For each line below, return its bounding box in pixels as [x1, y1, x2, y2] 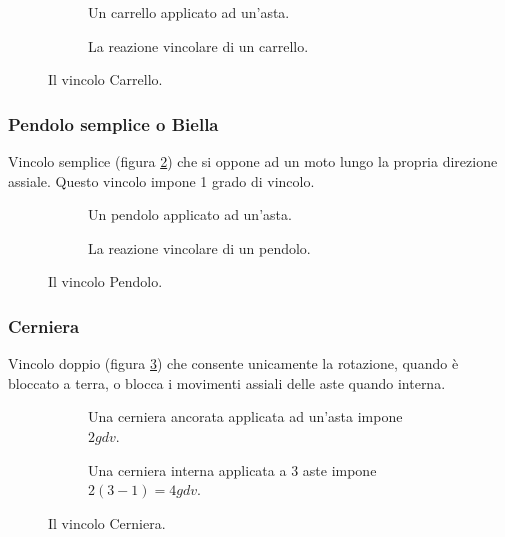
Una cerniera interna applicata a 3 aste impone [88, 459, 377, 480]
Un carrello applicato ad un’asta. [88, 2, 290, 22]
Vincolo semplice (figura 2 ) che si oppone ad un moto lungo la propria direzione [8, 151, 498, 171]
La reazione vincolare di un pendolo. [88, 237, 311, 258]
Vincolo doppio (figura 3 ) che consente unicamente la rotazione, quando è [8, 353, 459, 374]
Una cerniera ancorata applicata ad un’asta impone [88, 406, 403, 427]
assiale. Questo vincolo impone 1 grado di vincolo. [8, 170, 315, 191]
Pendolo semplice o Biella [8, 111, 219, 136]
